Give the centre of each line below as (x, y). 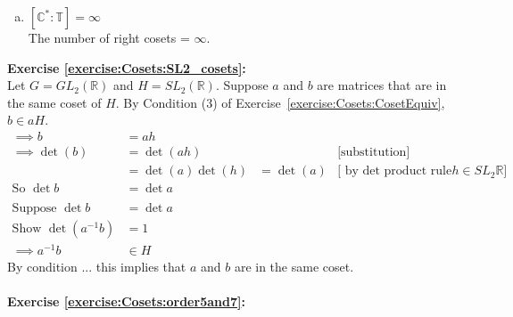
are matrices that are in (382, 85)
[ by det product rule (395, 171)
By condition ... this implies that (97, 267)
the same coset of (54, 102)
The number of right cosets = (109, 37)
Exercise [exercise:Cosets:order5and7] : (126, 301)
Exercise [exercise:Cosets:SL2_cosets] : (127, 67)
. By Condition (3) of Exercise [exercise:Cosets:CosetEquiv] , (280, 102)
